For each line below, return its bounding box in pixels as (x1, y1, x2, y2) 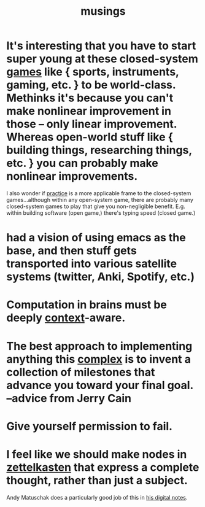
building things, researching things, (6, 143, 192, 157)
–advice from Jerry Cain (6, 391, 132, 405)
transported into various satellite (6, 257, 177, 271)
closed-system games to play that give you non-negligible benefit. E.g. (6, 203, 185, 210)
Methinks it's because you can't (6, 91, 174, 105)
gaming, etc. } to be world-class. (6, 78, 176, 92)
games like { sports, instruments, (6, 65, 179, 79)
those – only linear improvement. (6, 117, 177, 131)
